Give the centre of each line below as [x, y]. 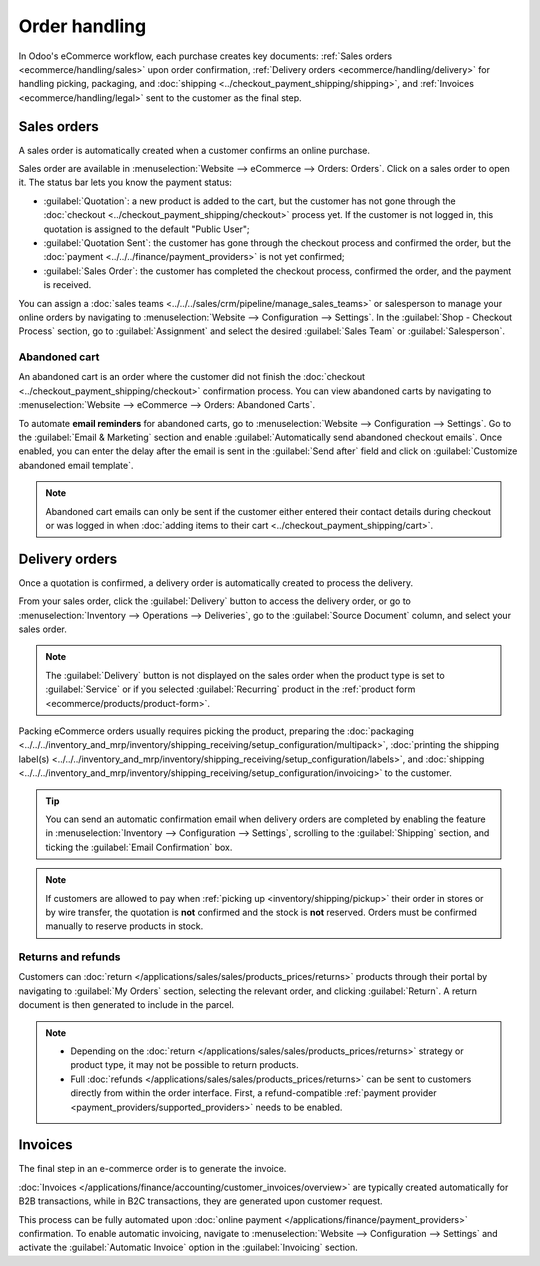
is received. [67, 285]
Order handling [82, 26]
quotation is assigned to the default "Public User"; [146, 229]
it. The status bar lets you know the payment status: [125, 182]
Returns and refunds [69, 957]
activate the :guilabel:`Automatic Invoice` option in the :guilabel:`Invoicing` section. [188, 1247]
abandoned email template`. [76, 465]
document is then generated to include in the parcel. [126, 1005]
